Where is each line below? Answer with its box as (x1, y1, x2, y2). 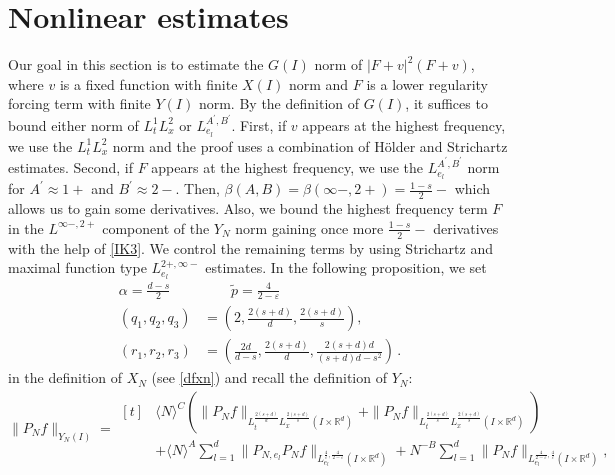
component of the (102, 217, 210, 238)
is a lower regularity (366, 73, 488, 94)
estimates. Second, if (8, 157, 133, 178)
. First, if (231, 114, 287, 135)
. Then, (175, 178, 220, 199)
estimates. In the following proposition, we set (205, 257, 487, 278)
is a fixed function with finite (59, 73, 238, 94)
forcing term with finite (8, 93, 151, 114)
